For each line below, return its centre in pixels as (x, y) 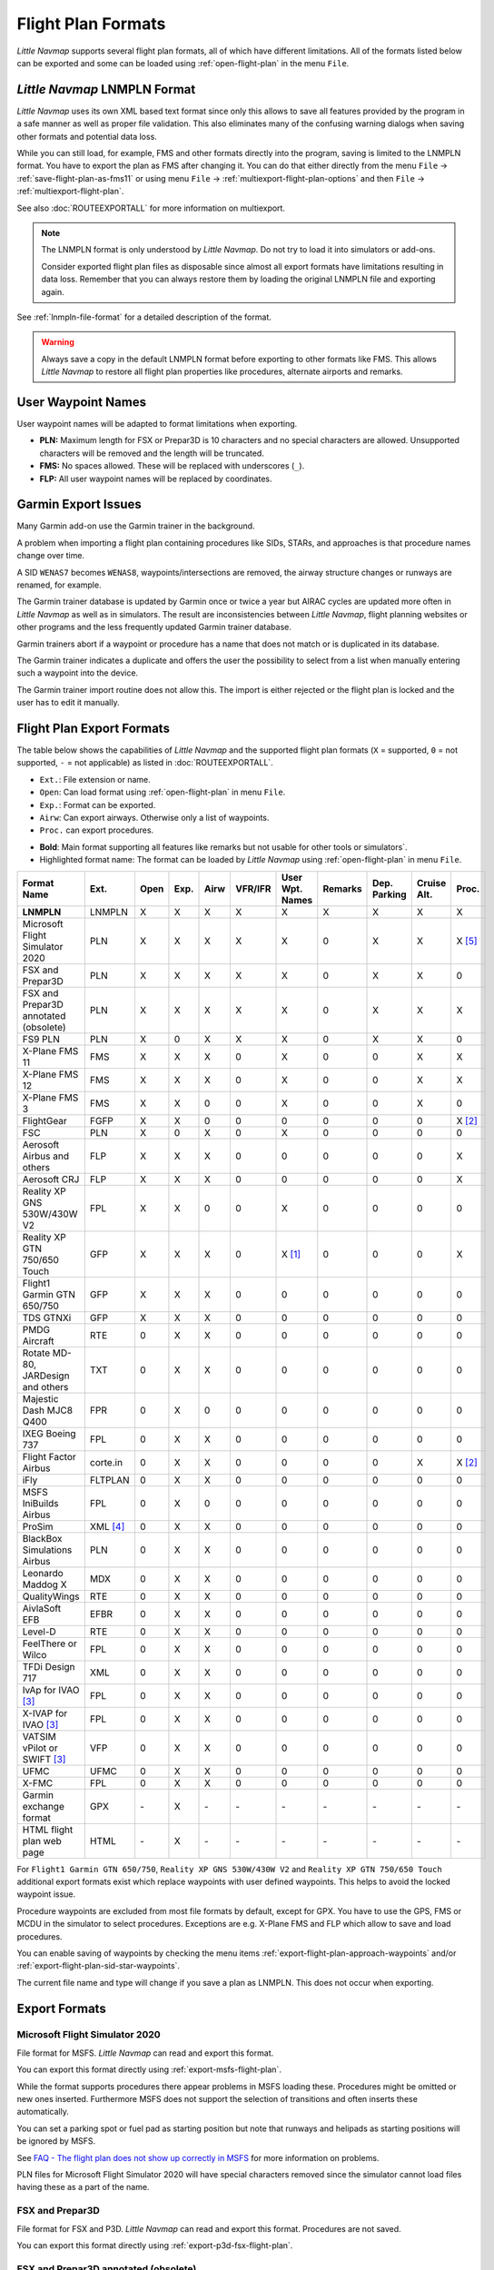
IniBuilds (40, 1503)
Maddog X (44, 1584)
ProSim (38, 1526)
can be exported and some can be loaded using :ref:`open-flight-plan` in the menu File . (183, 63)
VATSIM (39, 1736)
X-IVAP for (45, 1713)
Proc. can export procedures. (97, 830)
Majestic (40, 1398)
